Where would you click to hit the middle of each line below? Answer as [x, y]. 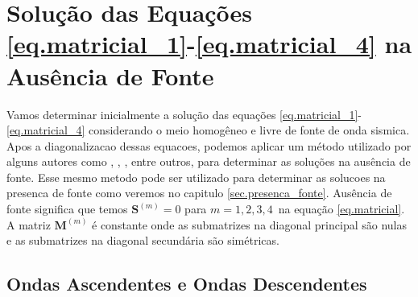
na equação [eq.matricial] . [341, 209]
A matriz [29, 224]
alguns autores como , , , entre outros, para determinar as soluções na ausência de [209, 161]
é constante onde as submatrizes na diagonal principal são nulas [249, 224]
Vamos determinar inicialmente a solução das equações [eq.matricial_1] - [184, 114]
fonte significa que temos [67, 209]
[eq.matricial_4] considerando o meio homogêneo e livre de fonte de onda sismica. [208, 130]
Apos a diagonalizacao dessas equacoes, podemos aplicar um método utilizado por [209, 145]
